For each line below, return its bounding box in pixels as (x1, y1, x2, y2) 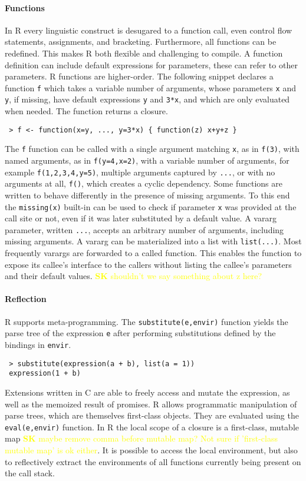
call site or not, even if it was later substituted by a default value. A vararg (5, 212, 277, 224)
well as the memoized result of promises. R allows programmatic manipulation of (5, 397, 297, 410)
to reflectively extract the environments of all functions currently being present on (5, 455, 301, 467)
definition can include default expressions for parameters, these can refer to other (5, 58, 298, 71)
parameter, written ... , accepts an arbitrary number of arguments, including (5, 223, 284, 235)
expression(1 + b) (9, 369, 81, 378)
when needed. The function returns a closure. (5, 105, 168, 117)
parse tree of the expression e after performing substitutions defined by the (5, 327, 276, 339)
